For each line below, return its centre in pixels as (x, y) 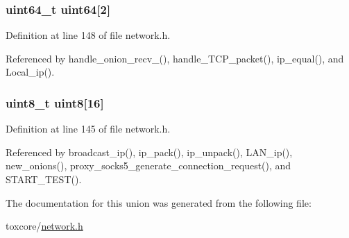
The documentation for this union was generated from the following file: (159, 202)
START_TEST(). (44, 179)
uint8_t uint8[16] (55, 102)
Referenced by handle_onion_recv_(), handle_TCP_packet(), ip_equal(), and (175, 58)
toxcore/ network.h (44, 226)
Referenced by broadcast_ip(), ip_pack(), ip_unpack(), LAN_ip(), (149, 152)
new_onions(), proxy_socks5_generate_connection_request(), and (148, 165)
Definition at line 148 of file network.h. (88, 35)
